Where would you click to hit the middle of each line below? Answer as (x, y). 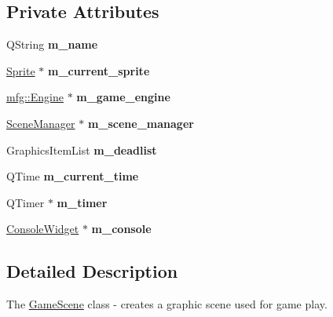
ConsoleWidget (43, 229)
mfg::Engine (35, 97)
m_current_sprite (99, 70)
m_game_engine (123, 97)
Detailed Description (92, 271)
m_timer (82, 202)
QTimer (26, 202)
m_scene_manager (141, 123)
